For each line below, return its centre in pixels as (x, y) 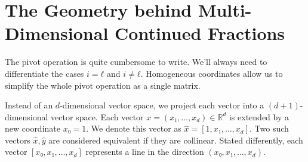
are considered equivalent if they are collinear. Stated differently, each (176, 140)
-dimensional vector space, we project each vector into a (162, 105)
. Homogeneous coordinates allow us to (212, 73)
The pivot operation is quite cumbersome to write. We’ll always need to (136, 62)
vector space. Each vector (97, 116)
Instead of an (29, 105)
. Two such (269, 128)
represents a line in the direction (145, 152)
